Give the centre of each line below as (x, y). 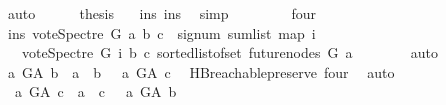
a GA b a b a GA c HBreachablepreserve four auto (201, 71)
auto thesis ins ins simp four (162, 13)
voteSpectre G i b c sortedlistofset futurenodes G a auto (229, 52)
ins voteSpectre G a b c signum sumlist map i (161, 32)
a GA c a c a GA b (95, 91)
